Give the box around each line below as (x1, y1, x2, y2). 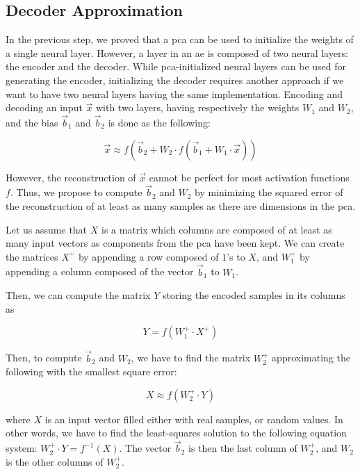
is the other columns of (6, 454, 104, 468)
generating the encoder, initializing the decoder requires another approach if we (6, 72, 344, 87)
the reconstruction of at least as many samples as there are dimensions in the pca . (6, 198, 356, 213)
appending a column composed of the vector (6, 264, 194, 279)
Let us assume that (6, 222, 88, 236)
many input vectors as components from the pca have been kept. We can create (6, 236, 345, 250)
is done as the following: (108, 115, 211, 129)
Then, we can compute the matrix (6, 288, 151, 302)
